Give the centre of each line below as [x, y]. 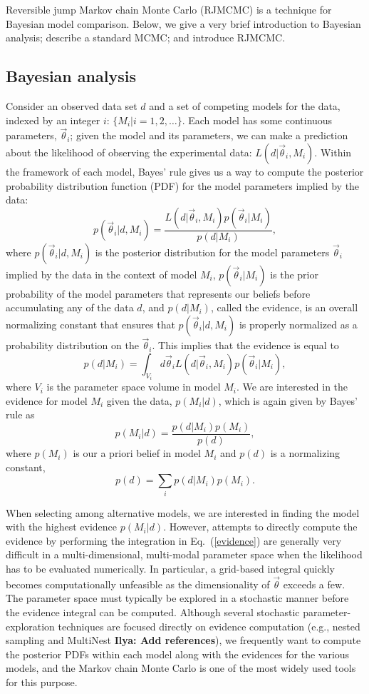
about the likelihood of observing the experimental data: [129, 152]
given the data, [139, 400]
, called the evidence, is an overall [284, 307]
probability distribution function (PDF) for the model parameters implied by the [183, 185]
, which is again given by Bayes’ [288, 400]
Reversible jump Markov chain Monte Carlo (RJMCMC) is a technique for [169, 9]
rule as [20, 414]
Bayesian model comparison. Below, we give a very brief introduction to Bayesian [183, 23]
